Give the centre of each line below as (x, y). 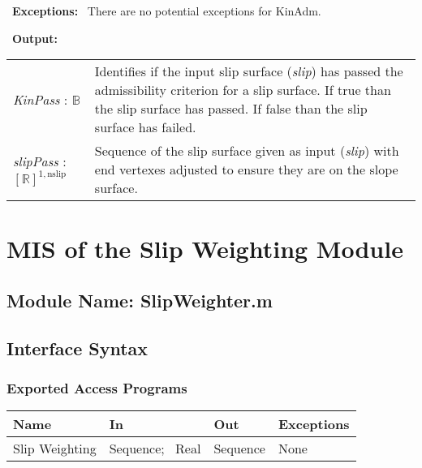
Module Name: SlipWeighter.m (140, 300)
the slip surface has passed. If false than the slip (231, 109)
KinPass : (41, 99)
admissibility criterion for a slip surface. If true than (243, 90)
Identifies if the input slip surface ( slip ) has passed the (249, 71)
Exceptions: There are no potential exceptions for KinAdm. (167, 11)
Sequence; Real (155, 449)
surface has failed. (145, 127)
